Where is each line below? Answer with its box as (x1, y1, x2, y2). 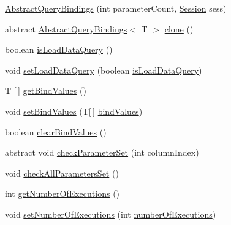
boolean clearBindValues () (5, 125, 107, 138)
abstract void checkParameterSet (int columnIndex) (5, 146, 199, 159)
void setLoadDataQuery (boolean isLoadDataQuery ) (5, 63, 202, 76)
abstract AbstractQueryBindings (5, 22, 127, 35)
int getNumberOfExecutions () (5, 187, 120, 200)
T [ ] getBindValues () (5, 84, 86, 97)
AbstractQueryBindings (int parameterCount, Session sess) (5, 2, 227, 14)
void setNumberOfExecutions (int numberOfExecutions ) (5, 207, 216, 220)
